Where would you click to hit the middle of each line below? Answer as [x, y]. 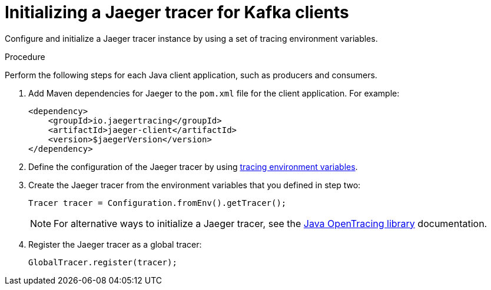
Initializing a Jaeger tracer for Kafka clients [177, 12]
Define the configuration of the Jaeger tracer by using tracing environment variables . [193, 166]
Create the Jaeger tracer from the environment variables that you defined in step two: [195, 185]
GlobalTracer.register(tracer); [103, 262]
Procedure [25, 56]
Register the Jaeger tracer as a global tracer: [115, 244]
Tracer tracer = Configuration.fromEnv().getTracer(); [157, 203]
